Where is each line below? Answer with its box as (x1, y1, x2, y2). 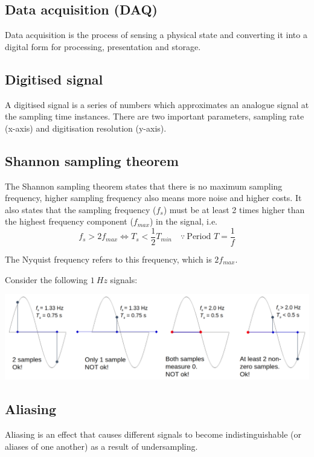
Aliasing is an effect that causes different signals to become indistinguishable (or (5, 428, 302, 441)
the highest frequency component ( (5, 215, 133, 228)
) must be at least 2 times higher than (163, 203, 305, 216)
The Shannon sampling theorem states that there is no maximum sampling (5, 179, 283, 192)
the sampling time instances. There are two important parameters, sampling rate (5, 110, 304, 123)
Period (187, 232, 211, 241)
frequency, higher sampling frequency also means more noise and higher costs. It (5, 191, 302, 204)
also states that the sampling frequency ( (5, 203, 156, 216)
